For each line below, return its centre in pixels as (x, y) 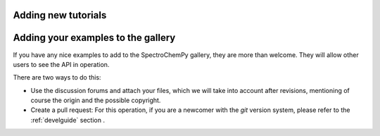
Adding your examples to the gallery (94, 38)
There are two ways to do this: (57, 78)
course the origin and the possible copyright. (96, 100)
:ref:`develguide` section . (68, 120)
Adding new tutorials (60, 15)
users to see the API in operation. (61, 64)
